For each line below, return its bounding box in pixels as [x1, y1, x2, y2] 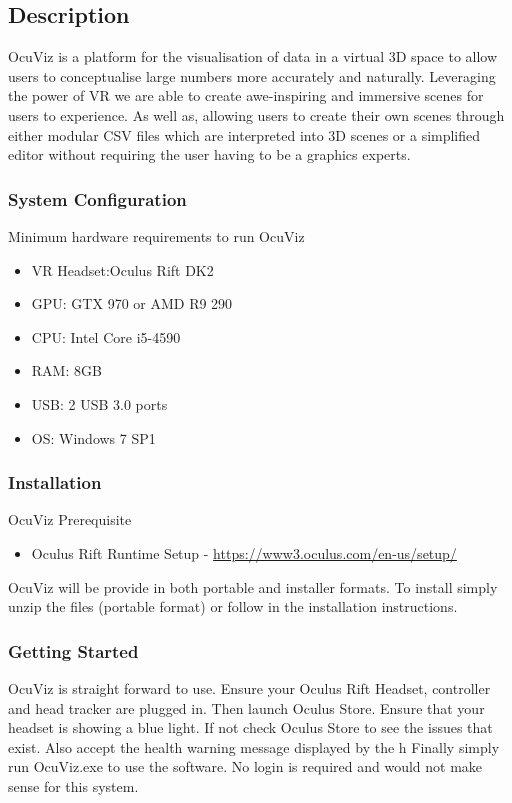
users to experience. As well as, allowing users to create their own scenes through [8, 104, 505, 125]
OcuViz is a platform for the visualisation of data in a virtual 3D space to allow [8, 46, 498, 67]
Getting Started [8, 638, 139, 663]
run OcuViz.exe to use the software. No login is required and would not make [8, 756, 483, 777]
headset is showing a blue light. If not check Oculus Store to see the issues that [8, 717, 493, 738]
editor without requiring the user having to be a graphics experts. [8, 144, 411, 165]
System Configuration [8, 186, 187, 211]
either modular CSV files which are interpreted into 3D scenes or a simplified [8, 124, 481, 145]
